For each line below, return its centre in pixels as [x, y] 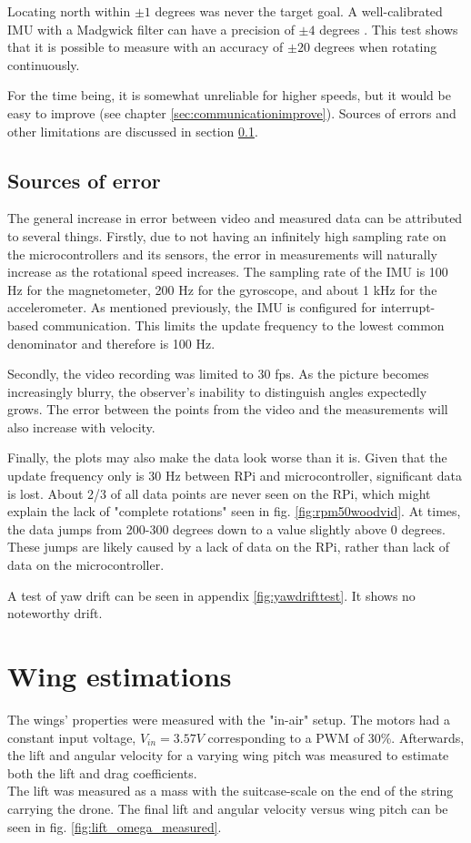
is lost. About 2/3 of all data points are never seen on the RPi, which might [219, 493]
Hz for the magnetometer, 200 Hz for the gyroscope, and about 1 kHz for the [222, 289]
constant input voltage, [72, 737]
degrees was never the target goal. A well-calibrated [299, 11]
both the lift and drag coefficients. [102, 772]
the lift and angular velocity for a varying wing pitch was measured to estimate [228, 755]
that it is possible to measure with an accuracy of [145, 47]
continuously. [44, 64]
